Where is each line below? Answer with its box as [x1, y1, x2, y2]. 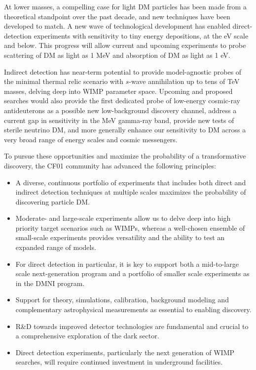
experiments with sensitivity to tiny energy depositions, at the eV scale [34, 30, 249, 41]
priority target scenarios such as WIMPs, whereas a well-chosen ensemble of [15, 222, 245, 233]
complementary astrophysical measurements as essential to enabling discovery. [15, 304, 252, 315]
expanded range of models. [15, 242, 96, 252]
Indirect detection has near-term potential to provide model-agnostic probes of [4, 66, 242, 77]
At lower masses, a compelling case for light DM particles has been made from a [4, 1, 247, 11]
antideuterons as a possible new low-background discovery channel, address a [4, 105, 237, 115]
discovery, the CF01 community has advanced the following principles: [4, 160, 216, 170]
